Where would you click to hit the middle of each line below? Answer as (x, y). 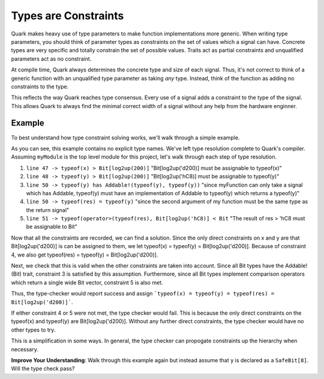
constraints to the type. (40, 86)
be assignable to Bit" (52, 227)
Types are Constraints (67, 16)
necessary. (25, 349)
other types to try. (33, 330)
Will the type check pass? (43, 369)
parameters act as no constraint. (51, 59)
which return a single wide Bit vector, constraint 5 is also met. (87, 282)
